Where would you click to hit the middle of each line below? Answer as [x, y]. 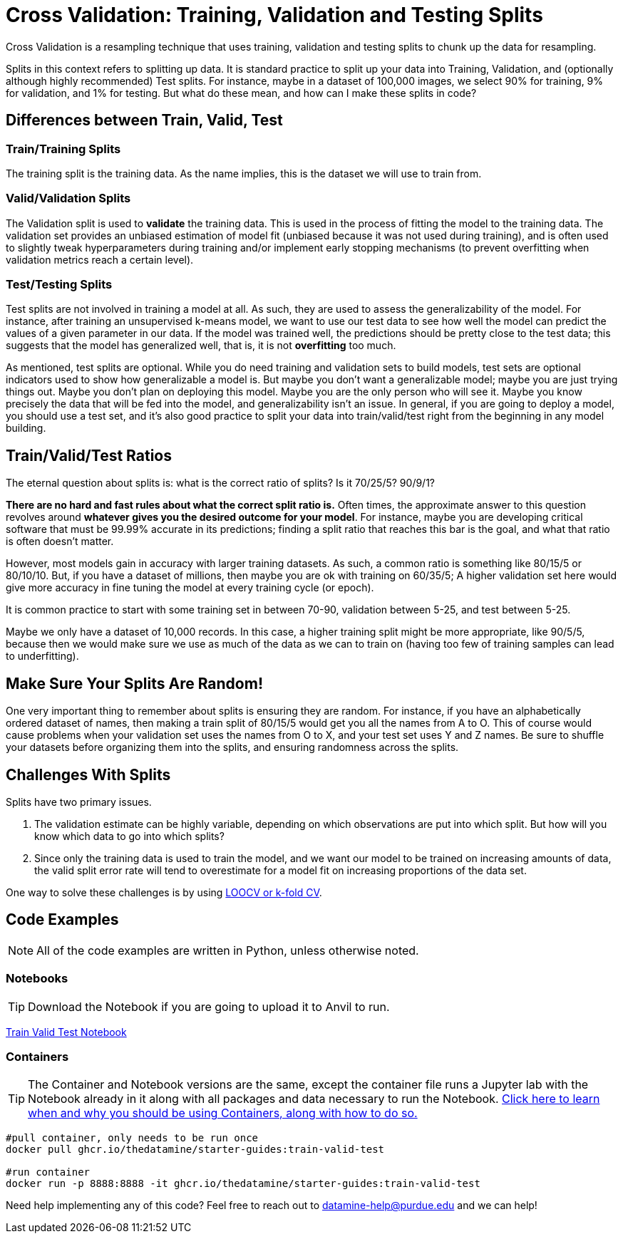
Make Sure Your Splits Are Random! [134, 683]
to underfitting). [42, 656]
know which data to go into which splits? [129, 836]
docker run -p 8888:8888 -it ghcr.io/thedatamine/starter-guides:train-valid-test [243, 1184]
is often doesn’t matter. [60, 541]
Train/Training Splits [63, 149]
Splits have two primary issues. [79, 802]
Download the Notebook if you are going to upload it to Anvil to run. [209, 1006]
